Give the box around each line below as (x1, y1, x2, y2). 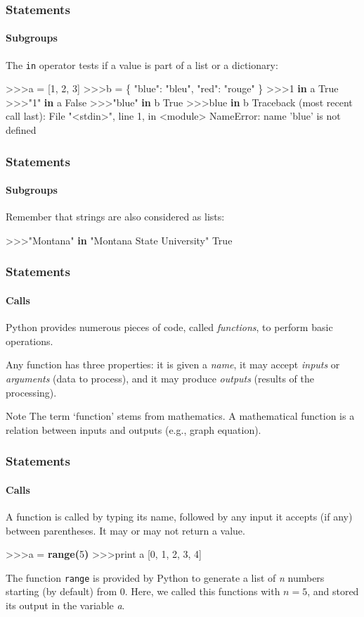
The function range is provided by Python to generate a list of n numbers (6, 570, 325, 585)
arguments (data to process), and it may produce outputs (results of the (6, 370, 314, 385)
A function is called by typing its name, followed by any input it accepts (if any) (6, 509, 353, 523)
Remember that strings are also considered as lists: (6, 209, 225, 224)
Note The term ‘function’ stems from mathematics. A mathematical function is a (6, 409, 355, 423)
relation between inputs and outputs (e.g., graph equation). (6, 422, 261, 437)
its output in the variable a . (6, 597, 125, 612)
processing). (6, 385, 57, 399)
